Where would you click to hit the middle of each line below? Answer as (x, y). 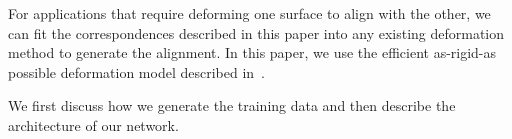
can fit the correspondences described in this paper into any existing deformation (256, 32)
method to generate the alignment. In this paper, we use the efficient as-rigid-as (252, 52)
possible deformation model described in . (137, 71)
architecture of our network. (93, 124)
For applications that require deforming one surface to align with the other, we (249, 13)
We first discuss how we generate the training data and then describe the (232, 105)
